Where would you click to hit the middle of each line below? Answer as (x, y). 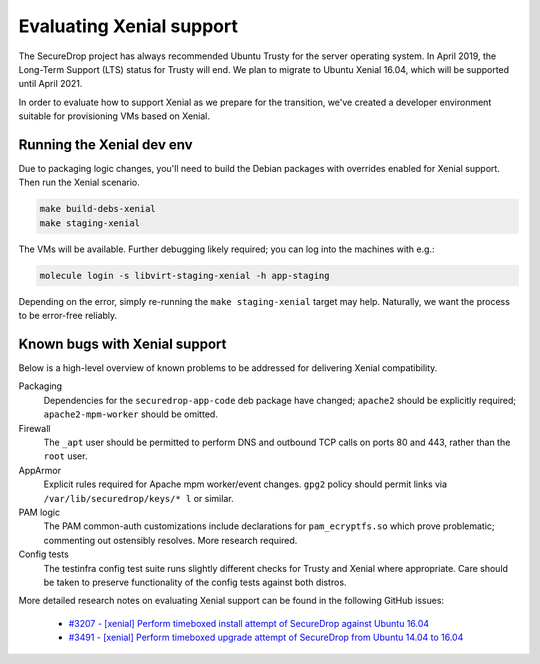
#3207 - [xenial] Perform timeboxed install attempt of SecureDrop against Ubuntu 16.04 (249, 623)
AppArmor (40, 470)
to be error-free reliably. (68, 316)
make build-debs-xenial (98, 209)
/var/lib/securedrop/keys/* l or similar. (138, 498)
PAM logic (39, 512)
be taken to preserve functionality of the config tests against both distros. (195, 582)
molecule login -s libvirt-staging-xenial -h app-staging (184, 275)
